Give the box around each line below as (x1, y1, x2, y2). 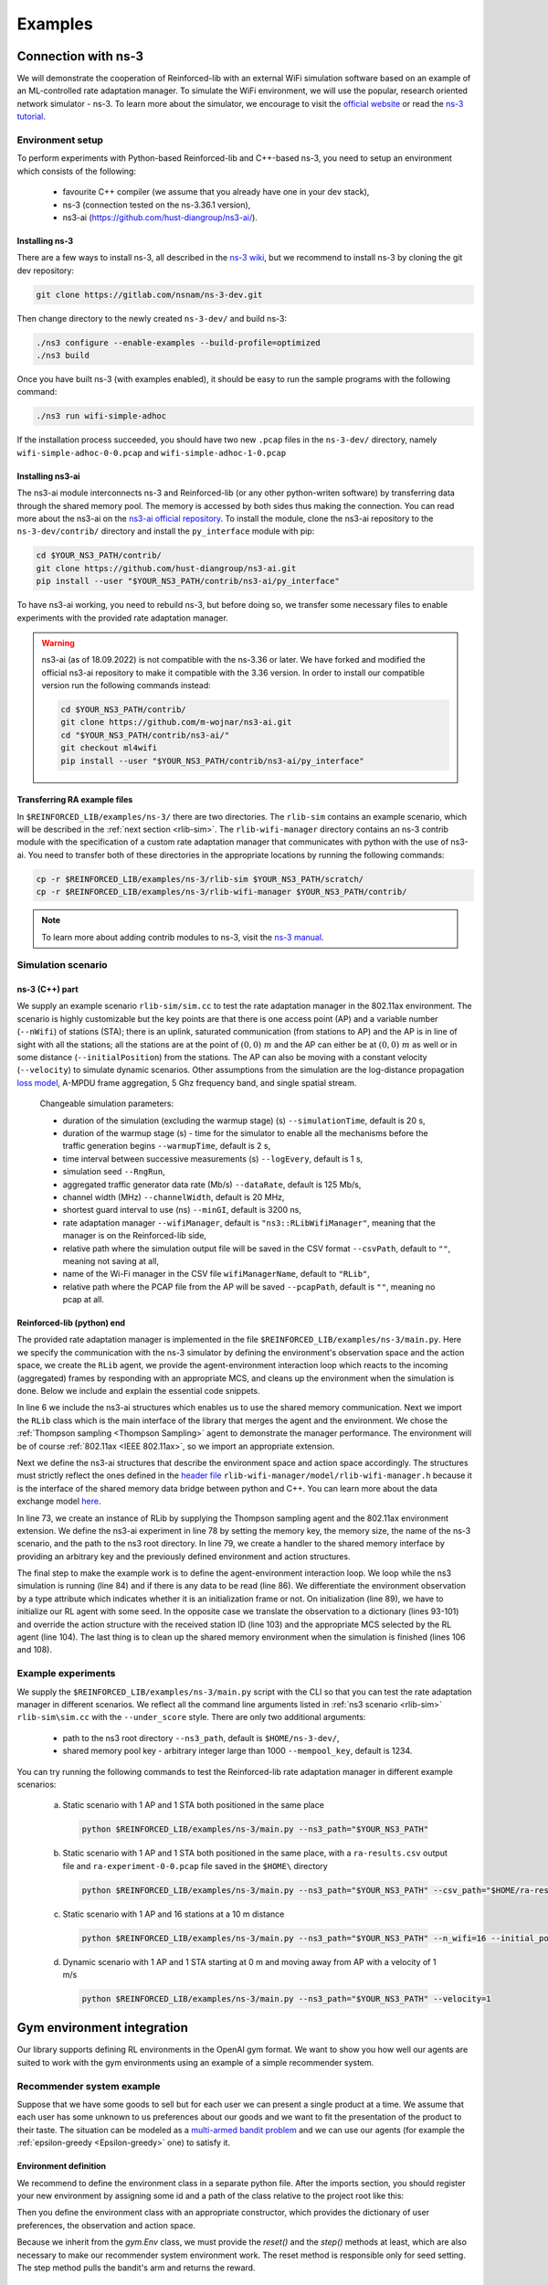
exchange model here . (16, 1495, 101, 1507)
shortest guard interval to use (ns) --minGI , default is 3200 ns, (62, 1205, 301, 1216)
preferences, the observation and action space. (16, 2219, 196, 2230)
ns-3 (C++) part (16, 983, 79, 995)
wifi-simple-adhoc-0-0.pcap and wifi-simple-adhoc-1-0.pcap (16, 447, 287, 458)
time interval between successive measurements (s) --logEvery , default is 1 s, (62, 1153, 364, 1164)
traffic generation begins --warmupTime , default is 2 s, (62, 1141, 271, 1152)
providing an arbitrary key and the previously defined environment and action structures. (16, 1550, 351, 1562)
